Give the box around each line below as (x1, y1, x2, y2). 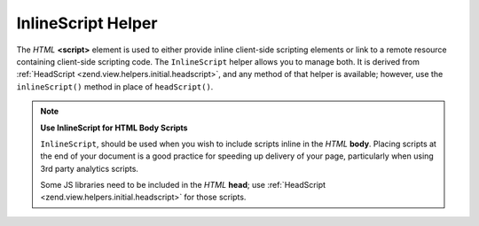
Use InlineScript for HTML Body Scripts (40, 122, 188, 133)
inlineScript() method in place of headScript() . (16, 81, 214, 92)
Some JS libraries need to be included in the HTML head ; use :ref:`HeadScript (40, 180, 326, 191)
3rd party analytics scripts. (40, 163, 139, 174)
